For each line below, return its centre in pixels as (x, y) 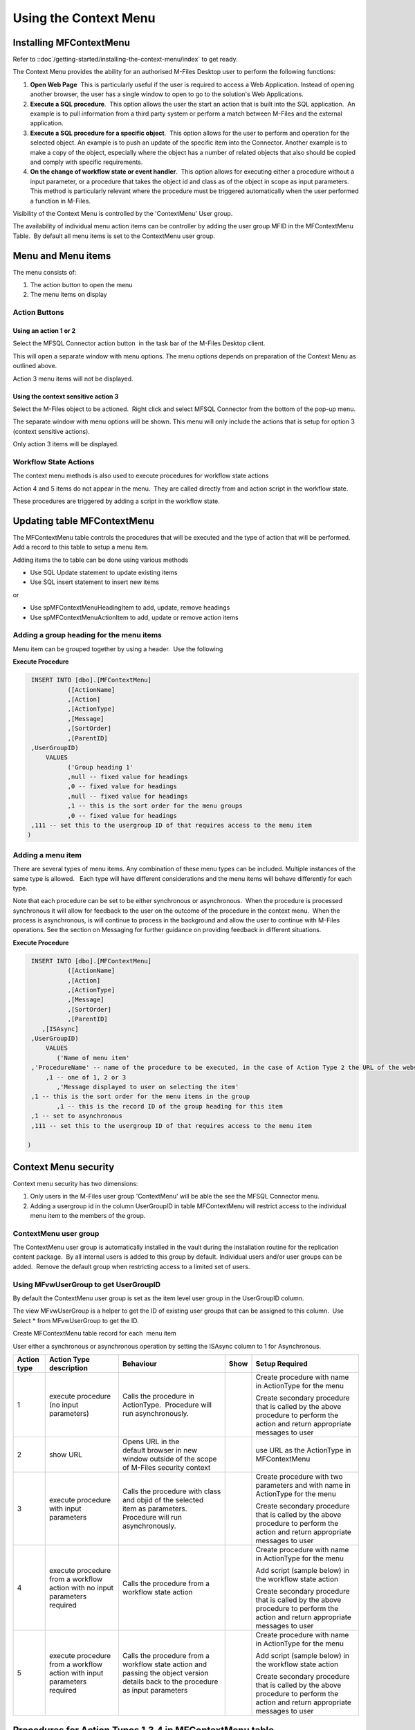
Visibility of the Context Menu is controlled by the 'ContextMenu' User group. (123, 213)
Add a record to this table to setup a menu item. (81, 547)
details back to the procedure (170, 1682)
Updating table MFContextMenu (84, 521)
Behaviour (139, 1363)
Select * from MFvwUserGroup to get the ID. (76, 1320)
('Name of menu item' (93, 1058)
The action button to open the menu (81, 285)
